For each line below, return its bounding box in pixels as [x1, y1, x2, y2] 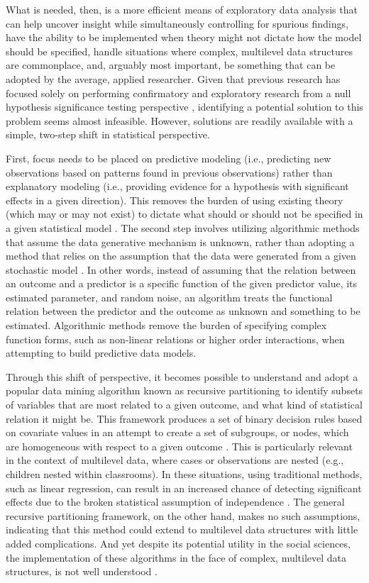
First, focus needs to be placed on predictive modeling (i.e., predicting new [6, 150, 331, 165]
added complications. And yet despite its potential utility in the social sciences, [6, 535, 351, 550]
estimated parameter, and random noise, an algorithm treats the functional [6, 289, 333, 304]
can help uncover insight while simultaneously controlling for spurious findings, [6, 16, 348, 30]
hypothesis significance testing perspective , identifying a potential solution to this [6, 99, 363, 114]
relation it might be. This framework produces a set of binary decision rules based [6, 411, 363, 426]
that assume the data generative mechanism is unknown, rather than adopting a [6, 234, 355, 249]
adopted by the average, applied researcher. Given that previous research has [6, 71, 341, 86]
